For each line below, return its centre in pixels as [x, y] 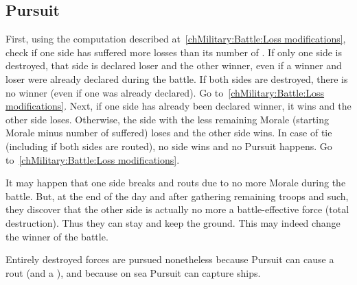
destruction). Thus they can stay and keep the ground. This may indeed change [173, 222]
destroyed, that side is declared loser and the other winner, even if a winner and [174, 65]
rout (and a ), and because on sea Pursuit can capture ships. [133, 272]
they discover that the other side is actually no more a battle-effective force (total [177, 209]
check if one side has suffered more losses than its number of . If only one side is [174, 52]
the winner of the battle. [57, 236]
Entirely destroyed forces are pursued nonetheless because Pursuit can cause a [170, 259]
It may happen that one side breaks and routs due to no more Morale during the [176, 183]
